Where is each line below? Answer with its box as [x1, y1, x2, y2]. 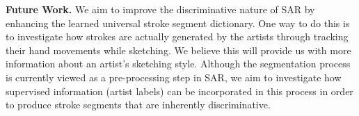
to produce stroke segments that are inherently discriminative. [6, 97, 271, 112]
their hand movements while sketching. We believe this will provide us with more [6, 42, 351, 57]
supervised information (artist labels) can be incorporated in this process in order [6, 83, 353, 98]
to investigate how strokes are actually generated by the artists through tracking [6, 29, 349, 44]
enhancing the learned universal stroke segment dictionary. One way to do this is [6, 15, 350, 30]
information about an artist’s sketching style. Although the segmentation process [6, 56, 351, 71]
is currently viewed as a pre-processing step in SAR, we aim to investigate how [6, 69, 342, 84]
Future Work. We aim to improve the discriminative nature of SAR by [6, 2, 315, 16]
